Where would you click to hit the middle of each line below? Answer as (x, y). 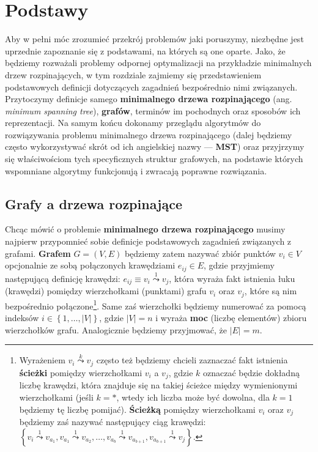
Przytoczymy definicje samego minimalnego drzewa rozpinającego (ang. (149, 99)
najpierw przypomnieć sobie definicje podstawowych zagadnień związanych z (148, 241)
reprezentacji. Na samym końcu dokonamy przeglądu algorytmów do (133, 123)
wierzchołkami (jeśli (56, 397)
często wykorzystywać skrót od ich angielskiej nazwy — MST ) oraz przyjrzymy (155, 146)
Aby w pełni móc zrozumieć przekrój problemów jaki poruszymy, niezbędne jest (154, 39)
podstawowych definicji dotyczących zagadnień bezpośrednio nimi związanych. (151, 87)
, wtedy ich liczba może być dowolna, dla (193, 397)
